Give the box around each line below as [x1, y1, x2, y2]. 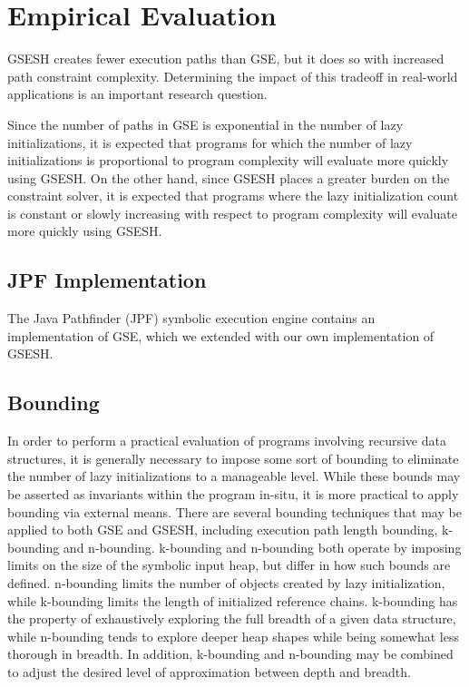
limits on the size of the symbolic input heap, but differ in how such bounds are [7, 555, 451, 574]
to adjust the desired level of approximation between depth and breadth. [7, 662, 411, 681]
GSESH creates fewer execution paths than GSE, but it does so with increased [7, 49, 445, 68]
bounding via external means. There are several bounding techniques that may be [7, 502, 462, 521]
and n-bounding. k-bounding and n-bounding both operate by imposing [63, 537, 462, 556]
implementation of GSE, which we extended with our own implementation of [7, 326, 435, 345]
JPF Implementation [7, 266, 207, 294]
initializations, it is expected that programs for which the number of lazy [7, 132, 413, 152]
